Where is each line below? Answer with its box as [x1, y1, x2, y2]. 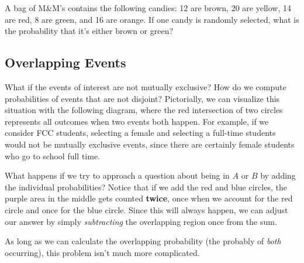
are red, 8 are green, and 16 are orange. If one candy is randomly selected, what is [5, 13, 299, 25]
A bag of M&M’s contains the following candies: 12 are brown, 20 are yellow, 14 [5, 2, 291, 13]
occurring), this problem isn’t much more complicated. [5, 246, 200, 258]
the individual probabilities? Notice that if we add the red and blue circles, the [5, 180, 287, 193]
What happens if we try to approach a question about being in [5, 169, 230, 182]
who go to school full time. [5, 149, 101, 162]
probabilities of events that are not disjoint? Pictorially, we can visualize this [5, 92, 280, 104]
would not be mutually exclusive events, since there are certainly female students [5, 138, 295, 150]
